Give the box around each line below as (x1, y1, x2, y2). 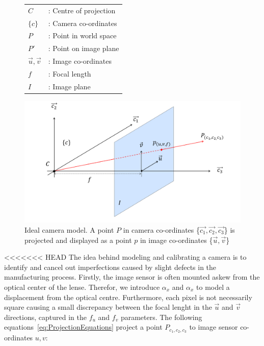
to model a (196, 281, 230, 292)
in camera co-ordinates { (123, 225, 200, 235)
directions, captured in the (4, 311, 87, 322)
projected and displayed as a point (24, 234, 132, 245)
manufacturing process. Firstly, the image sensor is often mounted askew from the (4, 271, 260, 282)
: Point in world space (48, 30, 117, 41)
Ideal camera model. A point (24, 225, 114, 235)
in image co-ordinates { (140, 234, 213, 245)
